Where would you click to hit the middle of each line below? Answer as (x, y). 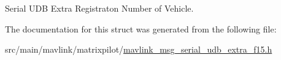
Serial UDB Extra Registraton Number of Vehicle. (99, 8)
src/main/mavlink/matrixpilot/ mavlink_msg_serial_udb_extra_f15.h (139, 49)
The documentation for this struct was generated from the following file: (141, 28)
